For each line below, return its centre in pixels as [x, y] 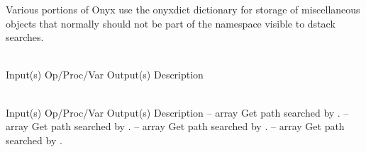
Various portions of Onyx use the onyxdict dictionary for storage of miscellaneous [183, 9]
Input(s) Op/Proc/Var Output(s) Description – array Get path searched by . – [177, 112]
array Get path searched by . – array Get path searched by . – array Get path [175, 126]
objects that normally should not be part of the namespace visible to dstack [171, 23]
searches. [25, 37]
